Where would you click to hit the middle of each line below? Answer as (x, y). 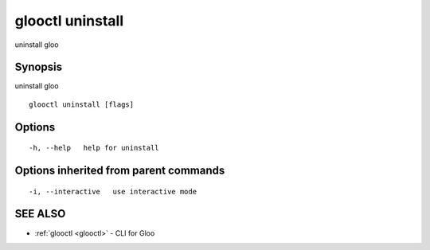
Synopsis (39, 67)
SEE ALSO (40, 214)
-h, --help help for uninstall (94, 148)
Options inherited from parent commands (120, 171)
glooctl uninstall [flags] (82, 104)
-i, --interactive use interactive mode (113, 191)
